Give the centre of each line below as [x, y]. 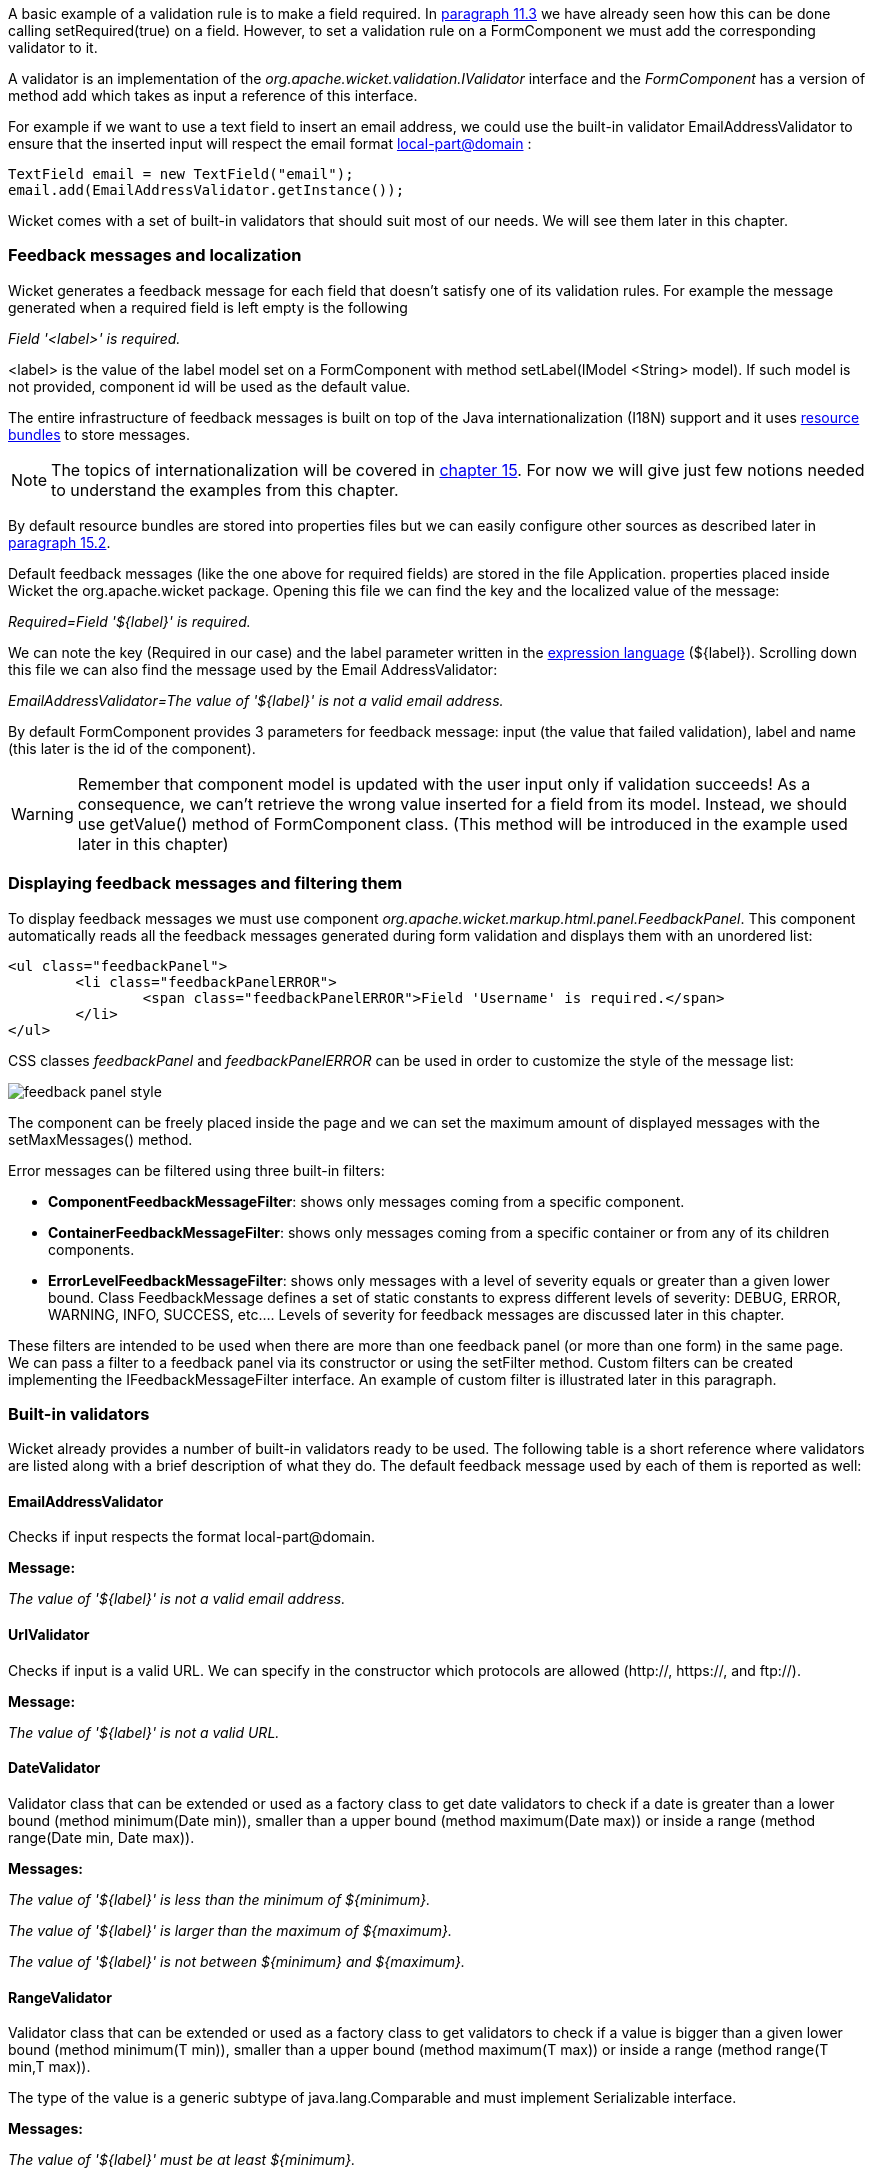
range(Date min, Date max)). [101, 1837]
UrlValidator [49, 1635]
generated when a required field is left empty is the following [208, 307]
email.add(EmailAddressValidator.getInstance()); [206, 190]
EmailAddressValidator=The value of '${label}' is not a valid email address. [256, 700]
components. [91, 1249]
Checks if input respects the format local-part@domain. [192, 1537]
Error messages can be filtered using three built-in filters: [196, 1170]
